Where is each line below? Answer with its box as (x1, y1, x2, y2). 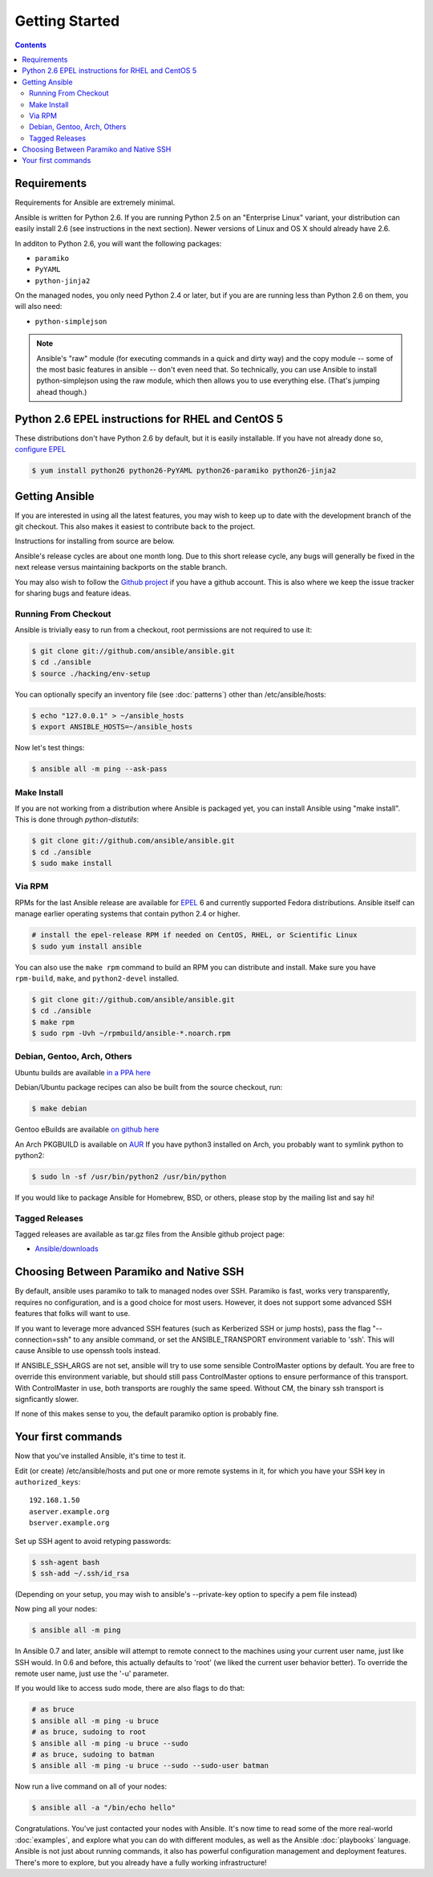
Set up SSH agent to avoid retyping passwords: (14, 1536, 172, 1546)
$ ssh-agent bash (31, 1558, 100, 1566)
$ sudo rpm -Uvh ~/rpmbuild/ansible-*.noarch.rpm (31, 1029, 231, 1038)
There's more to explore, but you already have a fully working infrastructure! (14, 1858, 268, 1867)
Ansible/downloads (34, 1244, 99, 1253)
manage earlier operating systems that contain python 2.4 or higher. (14, 909, 241, 919)
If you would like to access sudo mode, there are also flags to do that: (14, 1684, 245, 1693)
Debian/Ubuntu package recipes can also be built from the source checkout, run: (14, 1083, 283, 1092)
